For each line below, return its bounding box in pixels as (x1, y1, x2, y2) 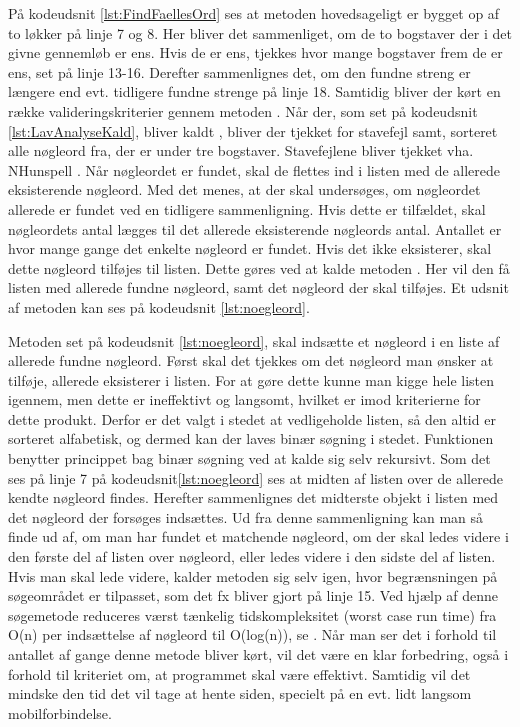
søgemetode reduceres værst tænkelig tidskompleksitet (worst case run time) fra (8, 604, 497, 625)
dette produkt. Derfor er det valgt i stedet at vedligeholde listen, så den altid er (8, 408, 496, 429)
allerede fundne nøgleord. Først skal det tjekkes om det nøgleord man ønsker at (8, 350, 494, 371)
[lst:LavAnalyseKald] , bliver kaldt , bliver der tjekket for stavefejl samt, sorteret (8, 120, 498, 141)
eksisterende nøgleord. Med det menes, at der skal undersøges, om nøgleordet (8, 179, 481, 200)
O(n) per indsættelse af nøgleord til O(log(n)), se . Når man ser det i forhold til (8, 624, 497, 645)
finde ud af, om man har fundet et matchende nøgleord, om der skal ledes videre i (8, 526, 509, 547)
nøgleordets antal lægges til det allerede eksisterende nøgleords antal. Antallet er (8, 218, 502, 239)
